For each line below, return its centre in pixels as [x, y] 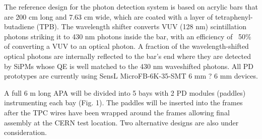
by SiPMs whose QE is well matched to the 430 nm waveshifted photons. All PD [129, 66]
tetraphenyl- [234, 16]
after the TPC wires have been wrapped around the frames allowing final [117, 112]
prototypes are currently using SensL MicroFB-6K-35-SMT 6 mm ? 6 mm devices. [131, 76]
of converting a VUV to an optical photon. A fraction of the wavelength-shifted [126, 46]
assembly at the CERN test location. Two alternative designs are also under [121, 122]
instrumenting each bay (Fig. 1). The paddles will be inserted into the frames [123, 102]
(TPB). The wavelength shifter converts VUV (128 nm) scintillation [141, 26]
